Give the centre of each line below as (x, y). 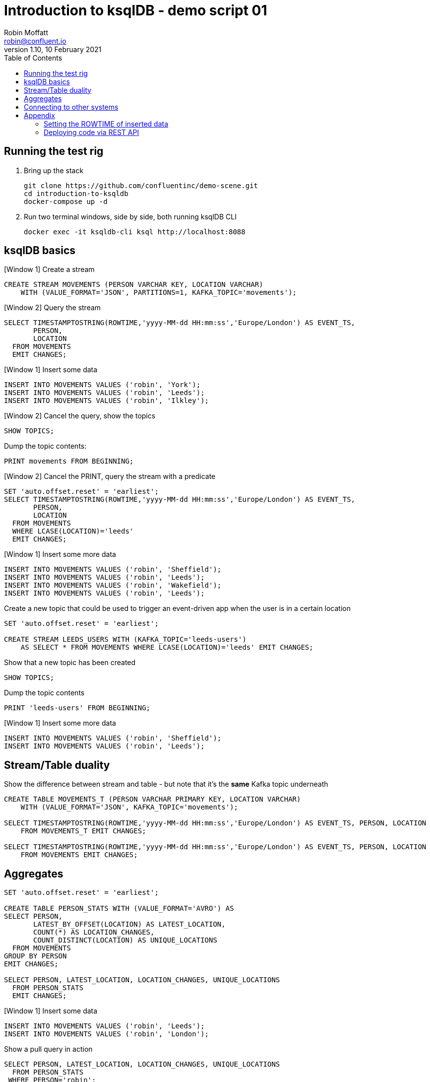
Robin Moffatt (26, 32)
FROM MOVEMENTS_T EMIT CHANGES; (83, 831)
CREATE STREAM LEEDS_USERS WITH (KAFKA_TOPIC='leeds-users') (125, 640)
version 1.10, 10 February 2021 (53, 49)
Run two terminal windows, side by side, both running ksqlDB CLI (130, 216)
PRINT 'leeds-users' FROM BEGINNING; (77, 708)
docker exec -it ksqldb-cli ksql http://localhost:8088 (135, 232)
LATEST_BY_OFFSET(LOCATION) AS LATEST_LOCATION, (129, 924)
